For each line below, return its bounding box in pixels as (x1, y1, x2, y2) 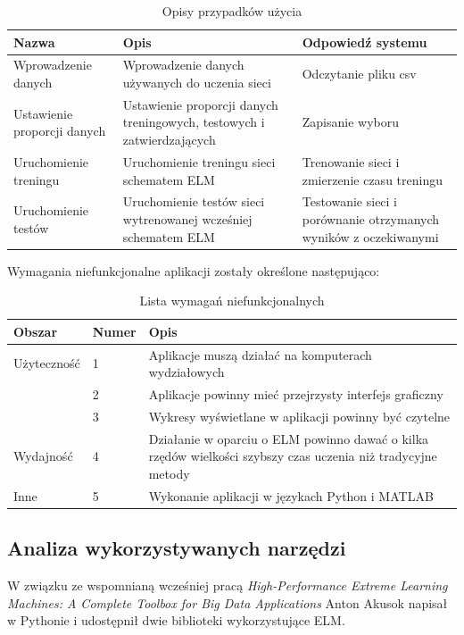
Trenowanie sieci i (302, 152, 400, 171)
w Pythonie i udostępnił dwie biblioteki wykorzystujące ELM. (7, 611, 345, 630)
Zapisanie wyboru (302, 113, 399, 131)
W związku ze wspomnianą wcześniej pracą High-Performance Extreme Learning (7, 576, 448, 595)
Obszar (13, 322, 58, 340)
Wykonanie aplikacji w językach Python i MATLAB (148, 486, 434, 505)
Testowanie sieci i (302, 192, 398, 211)
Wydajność (13, 447, 73, 465)
